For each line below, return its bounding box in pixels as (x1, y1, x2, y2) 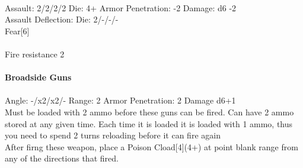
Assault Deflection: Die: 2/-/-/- (5, 13, 119, 25)
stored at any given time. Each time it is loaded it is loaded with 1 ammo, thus (5, 117, 293, 130)
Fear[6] (5, 24, 30, 37)
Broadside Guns (5, 71, 72, 83)
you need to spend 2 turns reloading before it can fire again (5, 129, 221, 141)
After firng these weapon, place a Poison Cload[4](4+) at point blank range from (5, 140, 298, 153)
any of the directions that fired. (5, 152, 119, 164)
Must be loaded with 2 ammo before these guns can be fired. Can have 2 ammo (5, 105, 294, 118)
